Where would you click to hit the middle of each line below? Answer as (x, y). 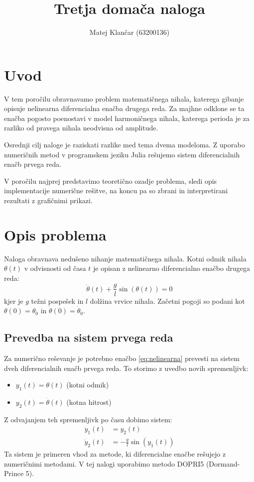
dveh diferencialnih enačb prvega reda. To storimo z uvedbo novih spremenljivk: (126, 368)
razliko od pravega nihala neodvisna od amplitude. (81, 128)
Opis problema (55, 234)
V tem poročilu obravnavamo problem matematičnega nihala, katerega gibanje (124, 98)
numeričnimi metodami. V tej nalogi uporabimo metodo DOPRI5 (104, 463)
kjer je (14, 301)
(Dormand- (223, 463)
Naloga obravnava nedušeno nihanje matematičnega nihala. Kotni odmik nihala (125, 258)
